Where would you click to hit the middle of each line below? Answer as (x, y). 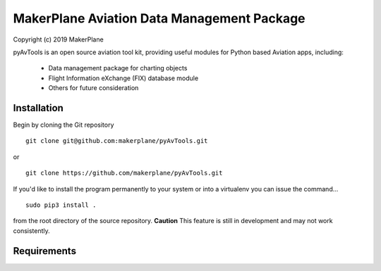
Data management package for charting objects (118, 68)
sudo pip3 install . (61, 205)
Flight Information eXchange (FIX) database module (123, 78)
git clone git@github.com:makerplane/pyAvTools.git (117, 141)
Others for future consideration (93, 88)
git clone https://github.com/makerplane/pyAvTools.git (124, 173)
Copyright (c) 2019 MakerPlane (58, 39)
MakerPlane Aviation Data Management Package (159, 18)
